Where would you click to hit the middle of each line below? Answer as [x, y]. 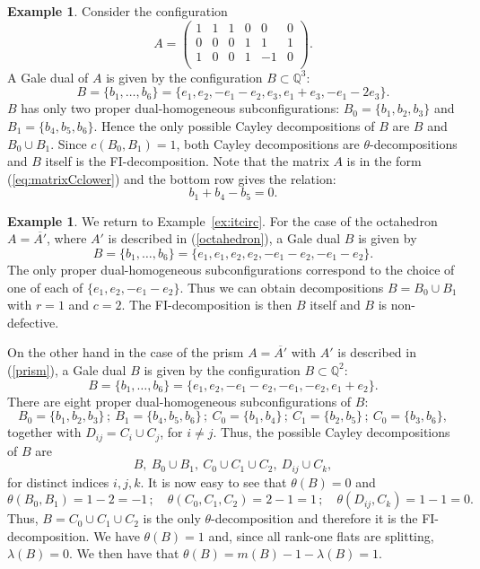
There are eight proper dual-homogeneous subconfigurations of [179, 401]
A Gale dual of [48, 77]
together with [44, 432]
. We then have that [124, 553]
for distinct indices [58, 481]
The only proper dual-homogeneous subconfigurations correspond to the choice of [231, 269]
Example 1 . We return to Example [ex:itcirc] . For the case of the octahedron [223, 220]
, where [67, 238]
